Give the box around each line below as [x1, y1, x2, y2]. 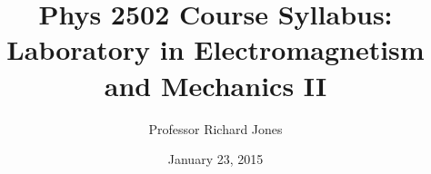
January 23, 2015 [167, 150, 264, 169]
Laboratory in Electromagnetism [6, 31, 425, 68]
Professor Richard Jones [148, 119, 283, 138]
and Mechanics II [104, 66, 327, 103]
